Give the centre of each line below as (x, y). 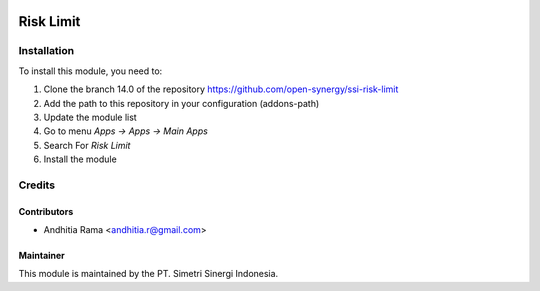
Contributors (46, 211)
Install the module (80, 159)
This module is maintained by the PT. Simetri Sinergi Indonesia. (148, 274)
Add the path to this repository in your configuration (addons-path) (181, 103)
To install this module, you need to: (90, 71)
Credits (36, 185)
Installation (46, 51)
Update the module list (90, 117)
